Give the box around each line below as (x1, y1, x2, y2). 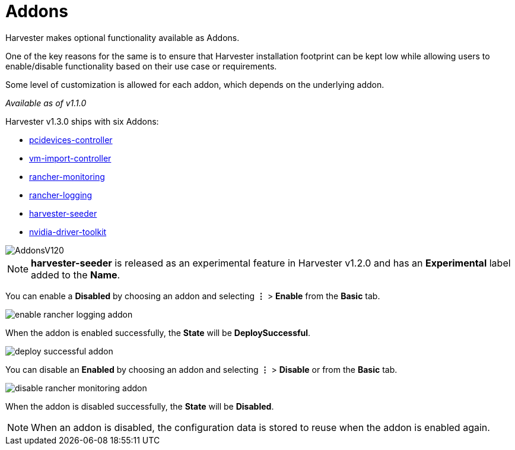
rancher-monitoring (29, 171, 105, 182)
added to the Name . (31, 268, 120, 281)
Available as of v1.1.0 (5, 97, 87, 108)
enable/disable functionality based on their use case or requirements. (5, 61, 277, 71)
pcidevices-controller (29, 134, 113, 145)
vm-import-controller (29, 153, 112, 163)
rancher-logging (29, 189, 93, 200)
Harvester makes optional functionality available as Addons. (5, 32, 240, 43)
